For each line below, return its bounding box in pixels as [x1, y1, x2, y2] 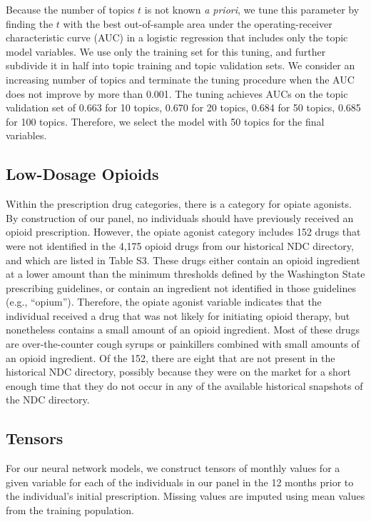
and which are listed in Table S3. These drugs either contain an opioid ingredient [6, 252, 360, 267]
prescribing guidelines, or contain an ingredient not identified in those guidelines [6, 280, 356, 295]
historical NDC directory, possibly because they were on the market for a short [6, 364, 351, 379]
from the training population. [6, 503, 134, 518]
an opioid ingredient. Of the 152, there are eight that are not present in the [6, 350, 335, 365]
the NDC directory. [6, 392, 90, 407]
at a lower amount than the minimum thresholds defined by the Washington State [6, 266, 365, 281]
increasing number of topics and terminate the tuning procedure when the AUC [6, 71, 355, 86]
